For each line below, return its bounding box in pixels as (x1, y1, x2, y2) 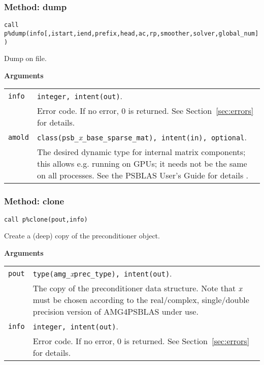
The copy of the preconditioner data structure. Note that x (32, 282, 242, 294)
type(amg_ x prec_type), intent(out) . (32, 267, 172, 280)
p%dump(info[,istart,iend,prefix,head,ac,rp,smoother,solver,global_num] (4, 29, 259, 37)
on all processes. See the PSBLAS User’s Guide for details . (37, 169, 249, 181)
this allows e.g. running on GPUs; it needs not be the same (37, 158, 247, 170)
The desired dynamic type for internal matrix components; (37, 146, 246, 158)
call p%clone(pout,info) (4, 216, 88, 223)
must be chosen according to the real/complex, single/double (32, 294, 249, 306)
